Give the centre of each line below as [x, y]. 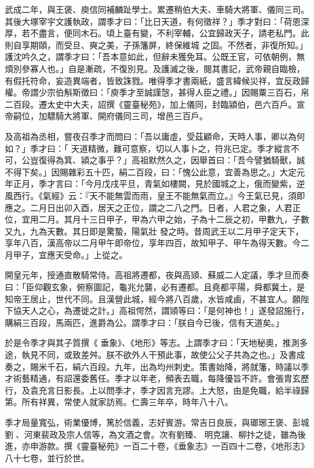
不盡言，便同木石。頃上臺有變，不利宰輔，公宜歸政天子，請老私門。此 [169, 33]
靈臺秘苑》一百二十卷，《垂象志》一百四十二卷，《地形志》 [195, 446]
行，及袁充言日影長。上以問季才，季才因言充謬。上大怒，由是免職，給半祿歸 [157, 390]
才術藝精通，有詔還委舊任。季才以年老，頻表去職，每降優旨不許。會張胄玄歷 [157, 378]
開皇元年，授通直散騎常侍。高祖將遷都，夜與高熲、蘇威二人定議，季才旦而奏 [157, 275]
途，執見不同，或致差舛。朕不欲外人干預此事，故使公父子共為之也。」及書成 [155, 355]
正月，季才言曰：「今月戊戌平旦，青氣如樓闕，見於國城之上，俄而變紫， [155, 184]
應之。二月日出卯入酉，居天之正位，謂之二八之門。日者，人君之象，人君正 [153, 207]
